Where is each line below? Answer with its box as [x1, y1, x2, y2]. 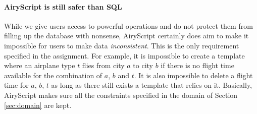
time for [4, 80, 29, 90]
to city [133, 60, 153, 71]
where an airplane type [4, 60, 75, 71]
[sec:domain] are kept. [4, 99, 72, 110]
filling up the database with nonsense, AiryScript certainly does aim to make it [4, 30, 249, 41]
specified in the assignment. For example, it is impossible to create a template [4, 50, 245, 61]
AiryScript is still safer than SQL [4, 1, 122, 12]
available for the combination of [4, 70, 102, 80]
